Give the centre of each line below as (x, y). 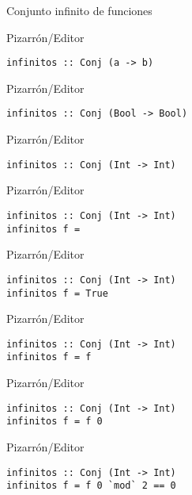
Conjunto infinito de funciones (79, 10)
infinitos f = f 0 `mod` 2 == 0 (91, 486)
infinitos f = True (57, 293)
